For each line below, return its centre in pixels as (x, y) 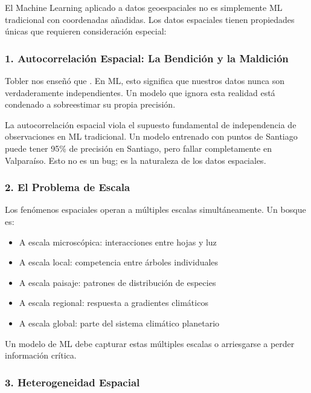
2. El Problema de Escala (68, 187)
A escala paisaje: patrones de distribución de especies (117, 282)
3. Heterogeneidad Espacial (72, 382)
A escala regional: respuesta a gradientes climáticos (114, 303)
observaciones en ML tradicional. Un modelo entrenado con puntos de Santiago (151, 136)
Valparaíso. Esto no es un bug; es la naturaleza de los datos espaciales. (136, 160)
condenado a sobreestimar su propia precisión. (90, 104)
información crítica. (41, 355)
